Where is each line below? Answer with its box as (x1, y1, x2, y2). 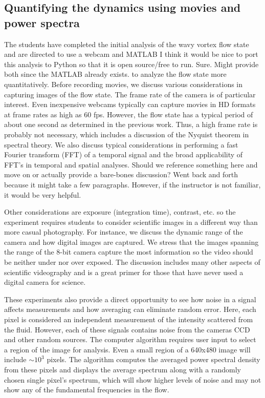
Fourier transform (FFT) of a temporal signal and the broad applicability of (4, 149, 243, 160)
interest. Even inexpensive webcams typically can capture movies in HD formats (4, 99, 256, 110)
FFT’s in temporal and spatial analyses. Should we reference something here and (4, 159, 258, 170)
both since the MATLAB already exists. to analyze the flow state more (4, 69, 227, 79)
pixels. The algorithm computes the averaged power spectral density (47, 354, 260, 365)
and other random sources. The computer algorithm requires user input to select (4, 334, 256, 345)
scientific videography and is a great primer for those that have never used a (4, 266, 244, 277)
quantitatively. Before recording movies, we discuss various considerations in (4, 78, 243, 89)
